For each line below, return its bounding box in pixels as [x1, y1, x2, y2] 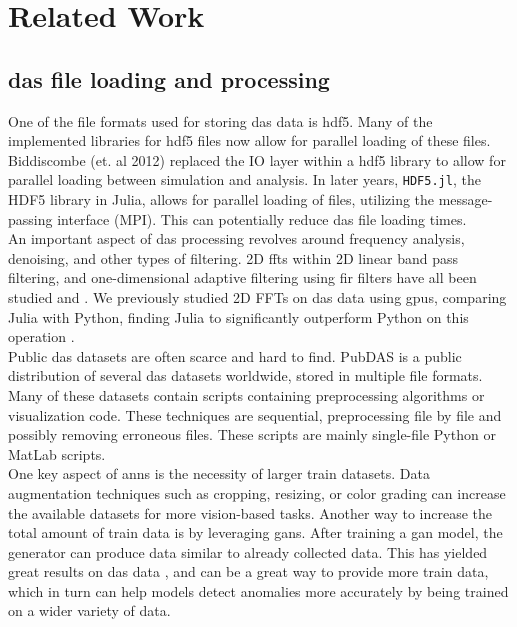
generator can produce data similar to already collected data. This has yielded [8, 541, 488, 562]
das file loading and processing [8, 63, 330, 94]
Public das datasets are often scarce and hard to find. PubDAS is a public [8, 345, 462, 366]
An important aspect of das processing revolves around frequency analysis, [8, 228, 465, 249]
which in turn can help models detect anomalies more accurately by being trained [8, 580, 509, 601]
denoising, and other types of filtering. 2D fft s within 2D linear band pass [8, 247, 459, 268]
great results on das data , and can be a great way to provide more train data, [8, 561, 489, 582]
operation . [8, 326, 75, 347]
